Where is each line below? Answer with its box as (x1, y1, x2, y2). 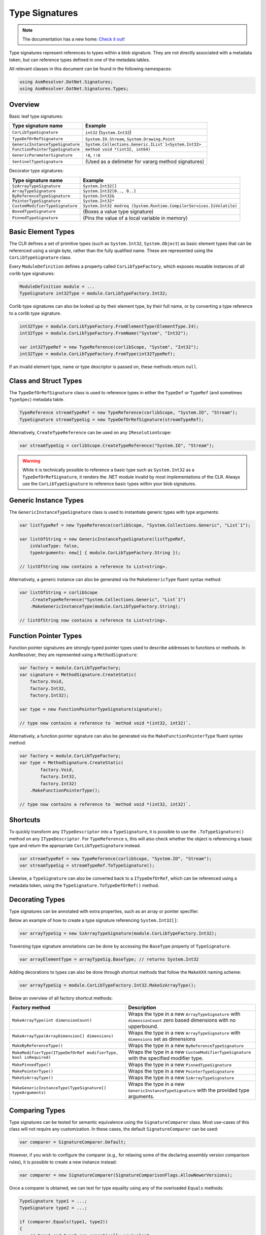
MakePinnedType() (12, 1062, 51, 1067)
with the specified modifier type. (128, 1055, 204, 1062)
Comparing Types (9, 1106, 66, 1114)
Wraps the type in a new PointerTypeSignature (128, 1068, 234, 1074)
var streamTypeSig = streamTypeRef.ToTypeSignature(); (19, 863, 155, 868)
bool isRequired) (12, 1055, 51, 1060)
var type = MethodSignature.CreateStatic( (19, 760, 124, 766)
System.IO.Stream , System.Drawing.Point (85, 135, 175, 142)
